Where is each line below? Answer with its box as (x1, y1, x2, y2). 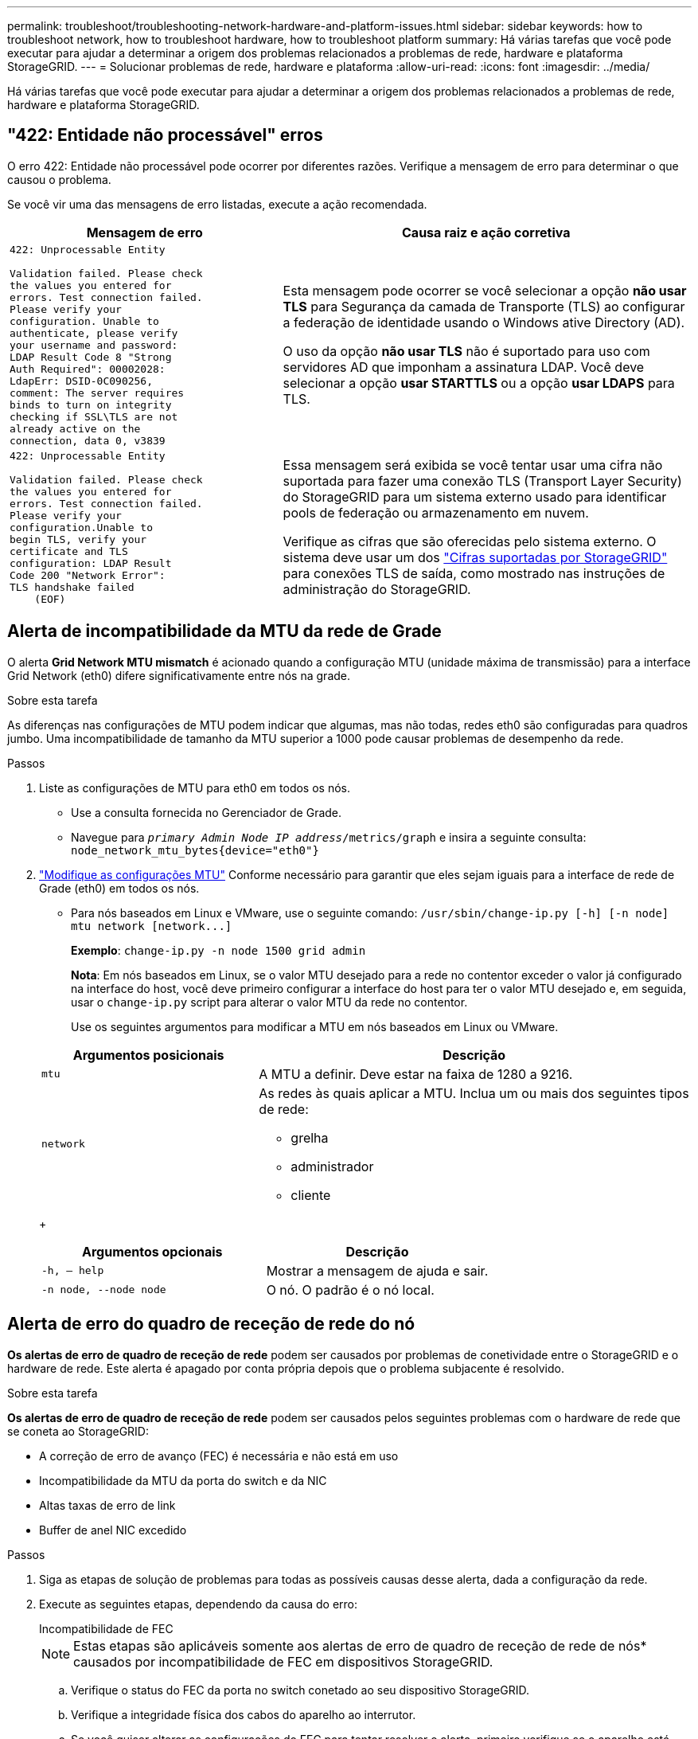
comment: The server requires (10, 386, 185, 399)
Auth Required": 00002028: (10, 362, 166, 375)
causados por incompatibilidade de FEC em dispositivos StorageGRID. (73, 1653, 493, 1670)
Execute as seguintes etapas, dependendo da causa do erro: (39, 1596, 358, 1611)
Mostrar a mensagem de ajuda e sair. (266, 1262, 489, 1279)
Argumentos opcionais (82, 1243, 223, 1260)
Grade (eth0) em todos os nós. (39, 881, 200, 895)
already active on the (10, 422, 141, 435)
